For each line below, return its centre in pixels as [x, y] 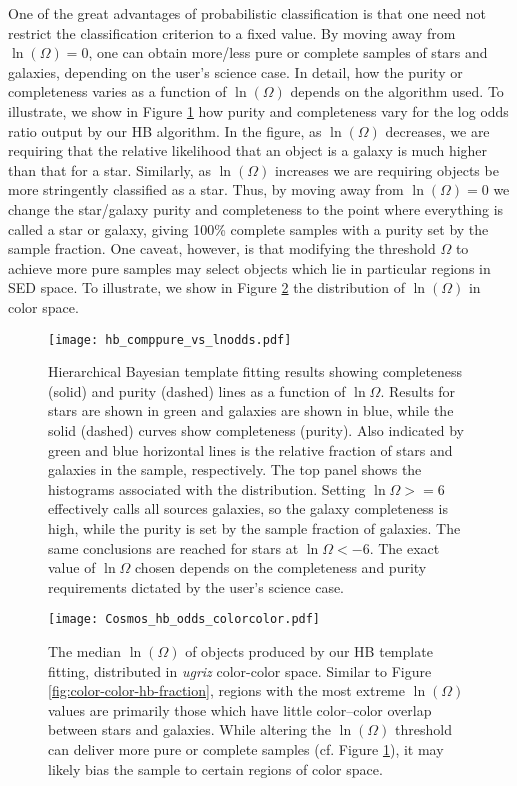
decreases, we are [437, 130]
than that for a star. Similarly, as [109, 169]
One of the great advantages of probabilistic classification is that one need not [247, 13]
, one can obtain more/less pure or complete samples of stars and [288, 52]
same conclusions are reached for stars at [173, 547]
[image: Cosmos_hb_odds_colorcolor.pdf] [184, 619]
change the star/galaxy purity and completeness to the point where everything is [256, 208]
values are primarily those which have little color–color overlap [240, 709]
